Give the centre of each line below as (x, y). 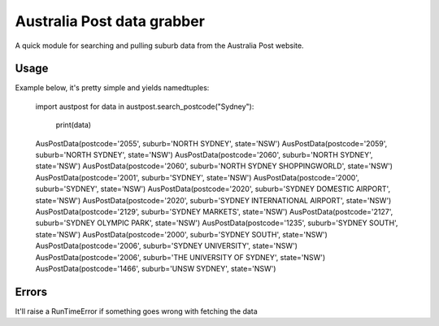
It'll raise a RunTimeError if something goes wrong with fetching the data (136, 311)
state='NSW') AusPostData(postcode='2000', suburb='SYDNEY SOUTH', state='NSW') (182, 234)
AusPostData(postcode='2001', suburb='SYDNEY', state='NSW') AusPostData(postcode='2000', (197, 177)
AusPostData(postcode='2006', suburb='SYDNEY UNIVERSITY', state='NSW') (167, 246)
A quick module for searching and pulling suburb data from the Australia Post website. (159, 46)
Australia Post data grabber (110, 21)
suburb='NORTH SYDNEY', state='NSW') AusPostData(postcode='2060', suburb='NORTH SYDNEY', (204, 155)
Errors (31, 291)
